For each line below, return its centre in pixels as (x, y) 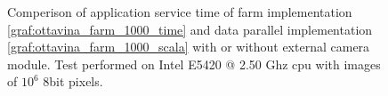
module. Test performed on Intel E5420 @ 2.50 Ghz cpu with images (194, 64)
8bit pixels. (73, 81)
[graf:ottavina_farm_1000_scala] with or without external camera (189, 47)
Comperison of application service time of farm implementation (180, 12)
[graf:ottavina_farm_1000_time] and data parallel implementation (190, 29)
